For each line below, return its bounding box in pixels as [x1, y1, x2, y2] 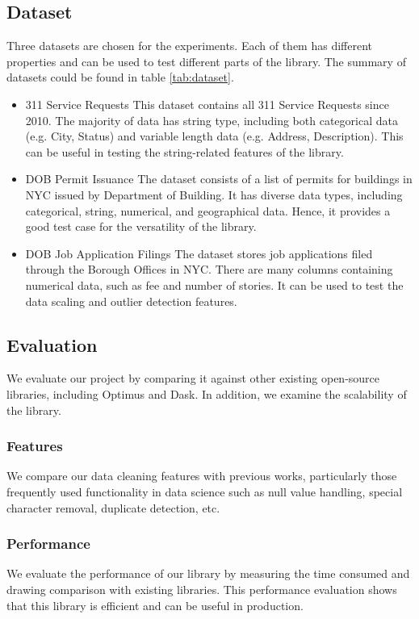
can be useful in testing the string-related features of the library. [25, 143, 344, 160]
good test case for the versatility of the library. [25, 218, 257, 235]
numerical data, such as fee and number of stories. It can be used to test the [25, 276, 404, 293]
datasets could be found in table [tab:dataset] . [6, 69, 234, 86]
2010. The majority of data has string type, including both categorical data [25, 111, 398, 128]
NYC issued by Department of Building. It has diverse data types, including [25, 186, 403, 203]
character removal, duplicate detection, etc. [6, 499, 220, 516]
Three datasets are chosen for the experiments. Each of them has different [6, 37, 372, 54]
